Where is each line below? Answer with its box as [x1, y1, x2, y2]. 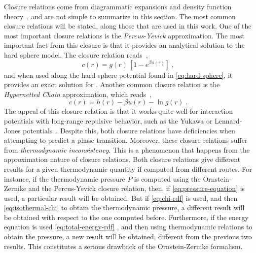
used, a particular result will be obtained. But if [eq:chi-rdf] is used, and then [4, 192, 238, 203]
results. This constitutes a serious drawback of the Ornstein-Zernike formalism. [4, 241, 243, 251]
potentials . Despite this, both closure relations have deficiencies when [23, 125, 235, 135]
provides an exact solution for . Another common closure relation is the [4, 79, 220, 90]
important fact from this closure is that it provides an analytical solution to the [4, 40, 245, 50]
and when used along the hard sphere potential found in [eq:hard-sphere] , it [4, 69, 233, 80]
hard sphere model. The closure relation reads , [4, 49, 148, 60]
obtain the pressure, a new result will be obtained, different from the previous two [4, 231, 252, 242]
